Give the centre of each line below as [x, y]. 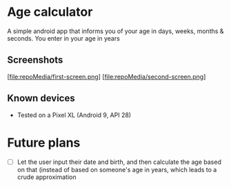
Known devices [41, 98]
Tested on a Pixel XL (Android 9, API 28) [74, 115]
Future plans [44, 143]
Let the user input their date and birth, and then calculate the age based [119, 162]
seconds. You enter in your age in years [64, 38]
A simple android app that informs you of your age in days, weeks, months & [115, 31]
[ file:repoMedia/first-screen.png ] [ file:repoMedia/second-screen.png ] [107, 76]
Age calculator [50, 12]
